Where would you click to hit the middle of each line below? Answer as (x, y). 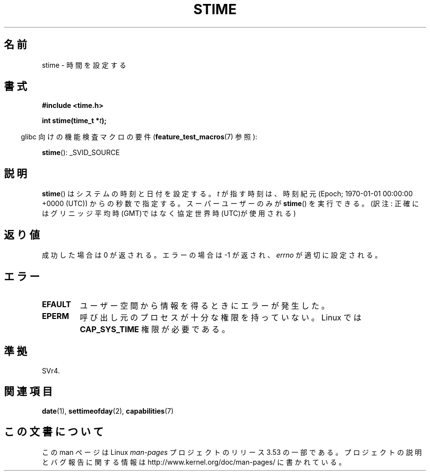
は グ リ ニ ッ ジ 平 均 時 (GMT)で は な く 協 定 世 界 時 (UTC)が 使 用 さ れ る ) (169, 213)
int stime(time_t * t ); (74, 121)
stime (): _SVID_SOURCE (81, 153)
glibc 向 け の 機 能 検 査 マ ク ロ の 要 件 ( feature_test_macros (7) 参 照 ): (139, 137)
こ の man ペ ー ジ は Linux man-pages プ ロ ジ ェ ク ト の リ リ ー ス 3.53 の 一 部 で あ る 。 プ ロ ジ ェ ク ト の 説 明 (232, 452)
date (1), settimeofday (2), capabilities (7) (108, 411)
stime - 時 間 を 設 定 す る (84, 65)
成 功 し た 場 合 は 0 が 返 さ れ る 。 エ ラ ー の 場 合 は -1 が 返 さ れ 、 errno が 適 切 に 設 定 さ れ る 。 (212, 255)
